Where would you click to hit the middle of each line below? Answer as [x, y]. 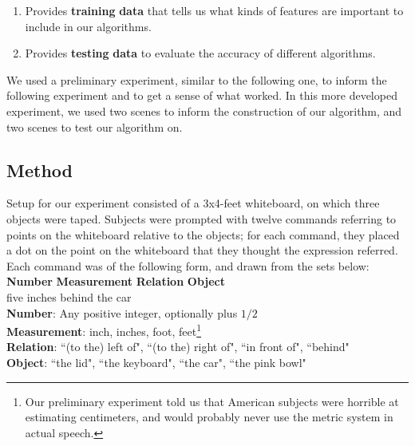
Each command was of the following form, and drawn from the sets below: [188, 265]
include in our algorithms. [88, 26]
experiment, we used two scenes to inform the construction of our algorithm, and [204, 111]
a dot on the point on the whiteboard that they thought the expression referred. [202, 250]
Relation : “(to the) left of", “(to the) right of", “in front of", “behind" [178, 347]
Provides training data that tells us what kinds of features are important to [214, 10]
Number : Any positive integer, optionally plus [122, 312]
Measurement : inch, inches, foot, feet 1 [104, 330]
